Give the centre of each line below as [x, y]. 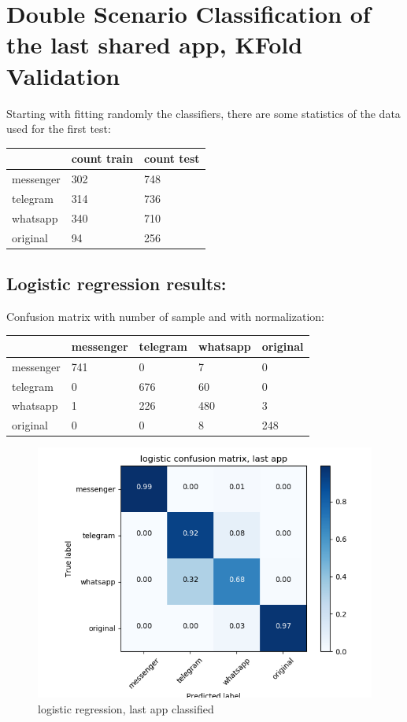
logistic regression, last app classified [126, 709]
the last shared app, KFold [155, 44]
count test [172, 158]
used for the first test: [59, 129]
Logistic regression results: [117, 284]
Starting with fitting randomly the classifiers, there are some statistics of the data [203, 113]
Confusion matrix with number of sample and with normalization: [165, 316]
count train [102, 158]
